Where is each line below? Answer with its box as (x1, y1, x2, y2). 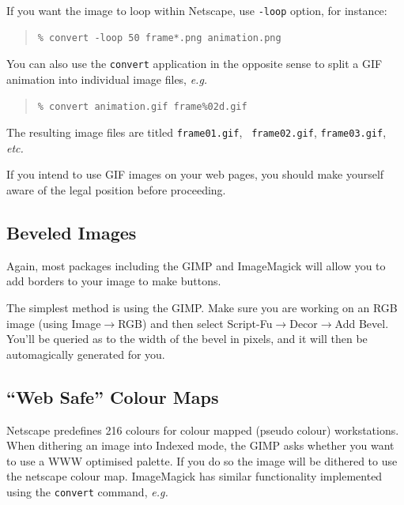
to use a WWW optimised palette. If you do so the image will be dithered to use (6, 452, 398, 469)
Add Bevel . (334, 315, 389, 331)
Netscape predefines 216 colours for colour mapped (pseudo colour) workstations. (6, 421, 399, 438)
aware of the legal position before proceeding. (6, 181, 226, 198)
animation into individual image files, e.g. (6, 70, 208, 87)
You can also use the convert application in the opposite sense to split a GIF (6, 55, 383, 72)
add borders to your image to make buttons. (6, 273, 221, 289)
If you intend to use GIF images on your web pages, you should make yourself (6, 166, 384, 183)
